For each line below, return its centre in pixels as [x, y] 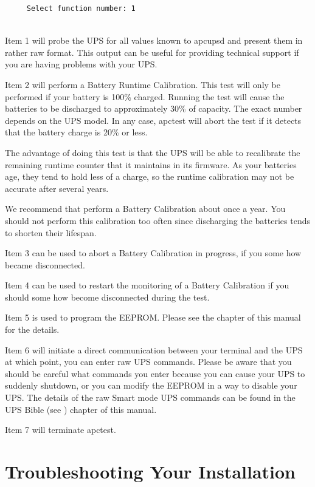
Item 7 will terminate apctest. [61, 430]
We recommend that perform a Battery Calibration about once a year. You [145, 209]
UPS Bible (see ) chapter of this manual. [81, 409]
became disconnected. [45, 264]
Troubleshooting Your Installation [150, 471]
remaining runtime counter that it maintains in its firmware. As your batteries [151, 164]
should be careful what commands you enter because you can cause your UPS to [155, 373]
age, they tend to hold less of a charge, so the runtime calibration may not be [150, 176]
